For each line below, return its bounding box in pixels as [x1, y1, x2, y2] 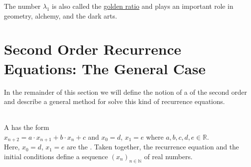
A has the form [4, 122, 49, 132]
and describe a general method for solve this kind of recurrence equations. [4, 96, 225, 106]
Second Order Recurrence [4, 39, 182, 59]
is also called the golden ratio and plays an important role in [52, 1, 233, 11]
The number [4, 1, 41, 11]
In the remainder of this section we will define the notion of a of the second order [4, 86, 247, 97]
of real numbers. [144, 151, 193, 161]
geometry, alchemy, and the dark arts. [4, 10, 117, 21]
